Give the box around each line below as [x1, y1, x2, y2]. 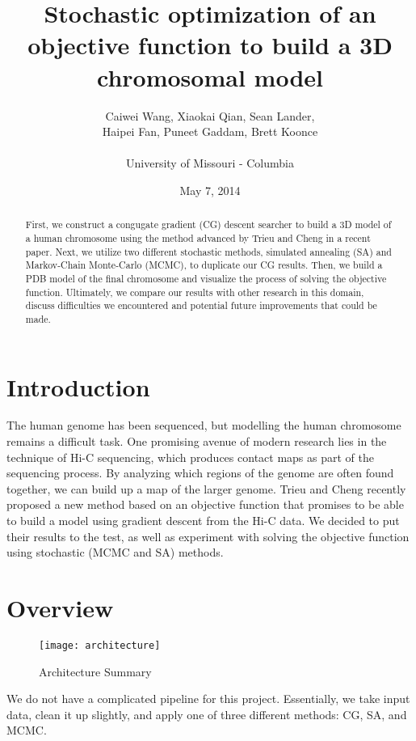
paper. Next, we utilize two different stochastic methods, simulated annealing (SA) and [25, 244, 392, 258]
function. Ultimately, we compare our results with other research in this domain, [25, 285, 364, 299]
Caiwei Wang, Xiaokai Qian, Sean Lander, [105, 107, 315, 124]
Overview [6, 591, 114, 624]
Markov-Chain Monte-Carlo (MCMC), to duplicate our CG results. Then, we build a [25, 258, 383, 272]
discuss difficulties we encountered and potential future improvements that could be [25, 299, 377, 312]
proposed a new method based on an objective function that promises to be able [6, 496, 404, 513]
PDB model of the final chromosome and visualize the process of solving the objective [25, 271, 387, 285]
